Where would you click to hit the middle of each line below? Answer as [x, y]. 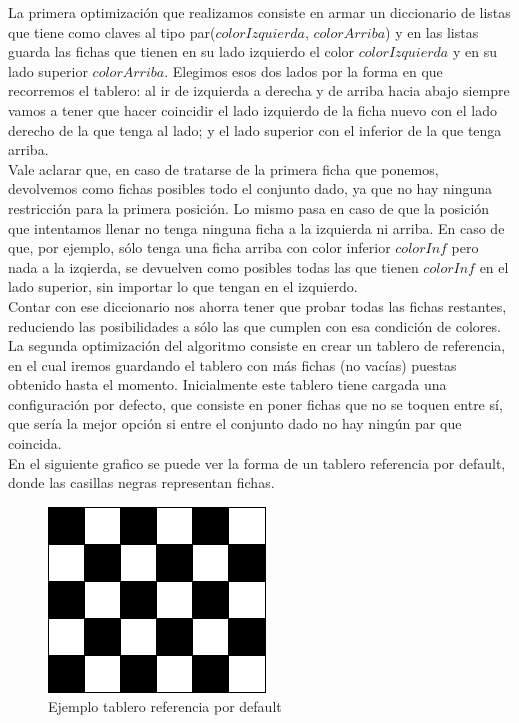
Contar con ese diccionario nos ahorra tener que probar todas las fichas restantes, [257, 305]
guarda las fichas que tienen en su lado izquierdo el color [181, 51]
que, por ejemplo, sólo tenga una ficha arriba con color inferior [199, 247]
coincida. [35, 443]
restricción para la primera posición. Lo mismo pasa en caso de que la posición [249, 207]
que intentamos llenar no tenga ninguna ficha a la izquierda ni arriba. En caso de [256, 227]
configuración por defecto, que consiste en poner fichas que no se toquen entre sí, [255, 403]
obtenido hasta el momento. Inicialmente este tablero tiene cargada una [227, 384]
